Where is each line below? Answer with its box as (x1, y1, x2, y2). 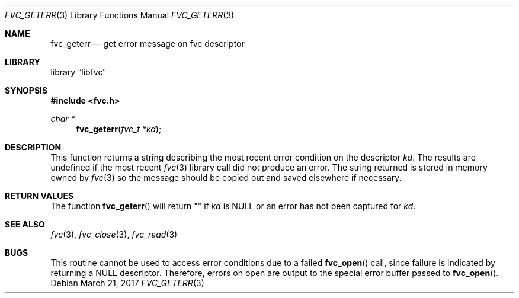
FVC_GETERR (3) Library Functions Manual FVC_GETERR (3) (5, 10, 235, 20)
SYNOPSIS (5, 85, 48, 95)
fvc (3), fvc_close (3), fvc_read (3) (50, 229, 178, 239)
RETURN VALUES (5, 191, 74, 201)
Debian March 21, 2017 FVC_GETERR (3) (50, 278, 204, 288)
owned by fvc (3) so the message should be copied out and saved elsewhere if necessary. (50, 172, 402, 182)
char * (50, 114, 75, 124)
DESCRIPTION (5, 142, 62, 152)
